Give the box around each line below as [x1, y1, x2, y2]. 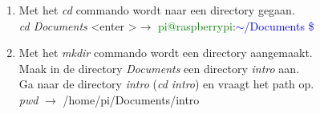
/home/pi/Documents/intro [63, 91, 200, 108]
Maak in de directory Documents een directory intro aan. [18, 59, 300, 76]
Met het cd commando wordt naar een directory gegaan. [18, 2, 295, 18]
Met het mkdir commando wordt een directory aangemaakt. [18, 44, 313, 61]
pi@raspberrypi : [158, 17, 236, 34]
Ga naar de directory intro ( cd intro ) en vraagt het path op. [18, 75, 314, 92]
